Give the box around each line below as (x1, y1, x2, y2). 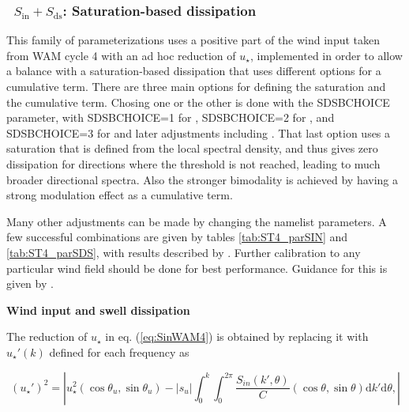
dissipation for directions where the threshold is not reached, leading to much (6, 155, 381, 172)
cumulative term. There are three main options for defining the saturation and (6, 78, 386, 94)
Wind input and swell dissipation (6, 301, 190, 318)
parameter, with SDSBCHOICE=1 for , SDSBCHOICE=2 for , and (6, 109, 335, 126)
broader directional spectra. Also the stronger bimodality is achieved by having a (6, 171, 399, 187)
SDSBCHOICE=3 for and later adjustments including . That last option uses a (6, 124, 391, 141)
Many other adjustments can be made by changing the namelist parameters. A (6, 213, 387, 229)
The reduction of (6, 328, 88, 345)
